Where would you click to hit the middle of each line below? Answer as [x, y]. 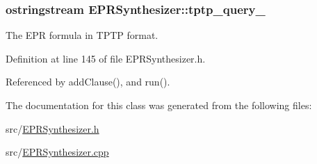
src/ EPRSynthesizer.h [52, 128]
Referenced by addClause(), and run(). [88, 82]
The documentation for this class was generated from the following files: [159, 105]
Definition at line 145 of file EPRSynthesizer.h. [106, 58]
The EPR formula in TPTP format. [82, 35]
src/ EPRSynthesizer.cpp [57, 152]
